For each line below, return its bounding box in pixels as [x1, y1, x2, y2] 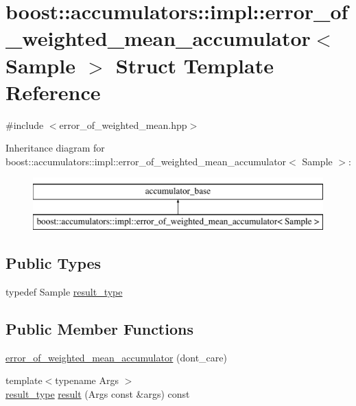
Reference [5, 77, 101, 106]
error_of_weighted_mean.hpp [59, 117, 187, 132]
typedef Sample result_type [5, 284, 123, 298]
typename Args [55, 373, 119, 387]
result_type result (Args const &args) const [5, 386, 190, 401]
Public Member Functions [5, 318, 193, 339]
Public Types [5, 252, 102, 274]
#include [5, 117, 44, 132]
